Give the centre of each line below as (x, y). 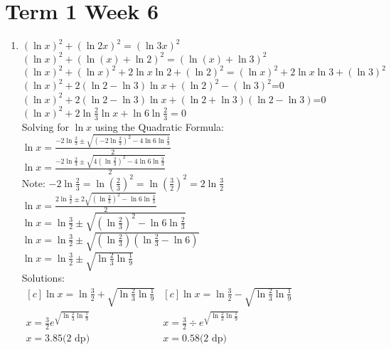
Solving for (45, 126)
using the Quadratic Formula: (159, 126)
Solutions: (43, 277)
